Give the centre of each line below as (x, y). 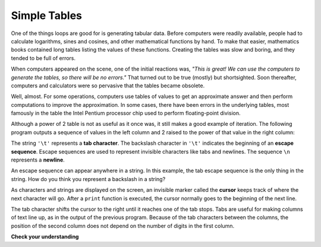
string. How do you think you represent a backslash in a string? (88, 179)
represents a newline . (38, 160)
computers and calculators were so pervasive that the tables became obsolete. (108, 85)
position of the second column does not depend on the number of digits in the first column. (123, 226)
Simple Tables (47, 15)
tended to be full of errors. (43, 58)
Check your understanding (45, 237)
